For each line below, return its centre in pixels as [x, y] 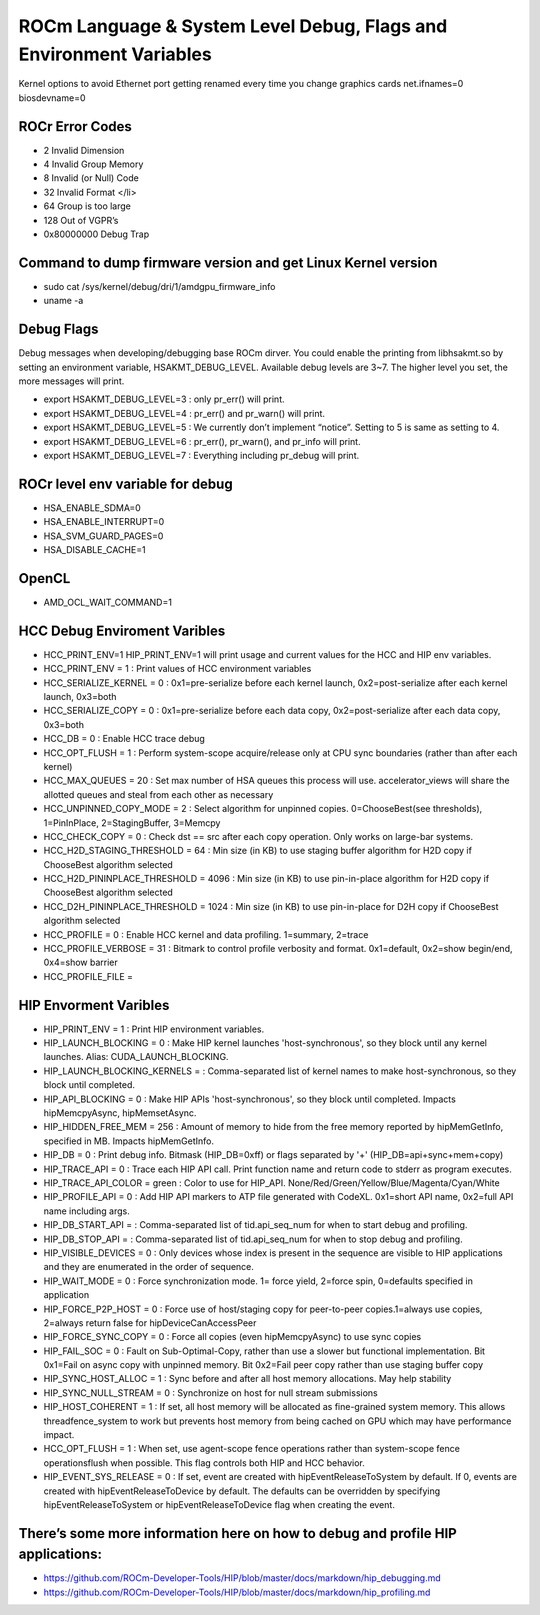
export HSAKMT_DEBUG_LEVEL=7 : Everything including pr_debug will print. [201, 455]
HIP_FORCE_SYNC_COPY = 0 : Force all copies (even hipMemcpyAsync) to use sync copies [232, 1337]
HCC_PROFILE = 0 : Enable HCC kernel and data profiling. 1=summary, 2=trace [206, 934]
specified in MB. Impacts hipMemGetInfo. [129, 1141]
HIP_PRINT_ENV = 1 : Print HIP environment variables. [154, 1029]
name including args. [86, 1211]
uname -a [63, 301]
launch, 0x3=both [80, 696]
